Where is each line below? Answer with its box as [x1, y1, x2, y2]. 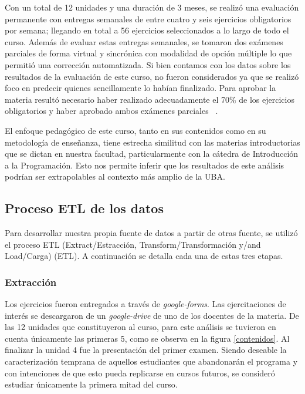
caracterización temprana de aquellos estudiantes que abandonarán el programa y [5, 355, 298, 368]
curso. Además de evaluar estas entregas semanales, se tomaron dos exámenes [5, 35, 283, 48]
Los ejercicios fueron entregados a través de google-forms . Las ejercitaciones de [5, 298, 286, 310]
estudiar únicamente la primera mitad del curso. [5, 378, 178, 390]
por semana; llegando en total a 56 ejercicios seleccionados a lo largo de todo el [5, 24, 289, 36]
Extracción [5, 274, 57, 289]
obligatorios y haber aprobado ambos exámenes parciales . [5, 105, 218, 117]
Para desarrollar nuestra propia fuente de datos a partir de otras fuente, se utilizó [5, 227, 298, 239]
